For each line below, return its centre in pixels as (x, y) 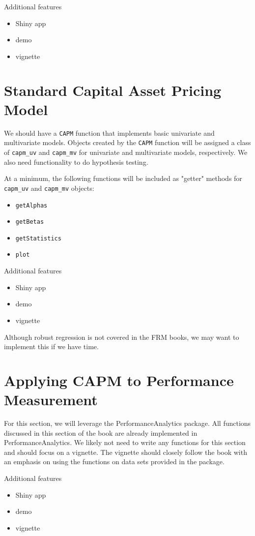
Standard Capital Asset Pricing (113, 90)
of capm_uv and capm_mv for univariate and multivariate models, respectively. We (126, 152)
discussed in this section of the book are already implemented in (101, 432)
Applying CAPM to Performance (119, 380)
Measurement (51, 400)
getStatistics (38, 238)
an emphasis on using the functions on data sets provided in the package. (114, 462)
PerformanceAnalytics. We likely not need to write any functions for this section (125, 442)
